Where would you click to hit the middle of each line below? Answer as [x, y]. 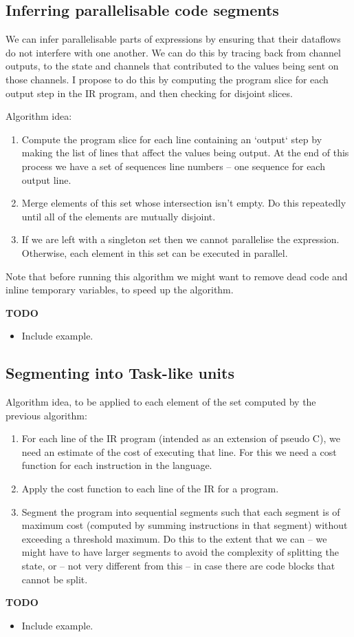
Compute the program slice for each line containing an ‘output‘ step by [172, 139]
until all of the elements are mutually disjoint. [119, 216]
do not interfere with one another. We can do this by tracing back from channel [173, 52]
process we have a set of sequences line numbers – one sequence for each [173, 166]
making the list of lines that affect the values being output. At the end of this [185, 153]
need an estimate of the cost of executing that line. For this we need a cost [179, 451]
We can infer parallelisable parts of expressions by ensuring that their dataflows [173, 39]
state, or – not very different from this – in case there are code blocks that [178, 566]
